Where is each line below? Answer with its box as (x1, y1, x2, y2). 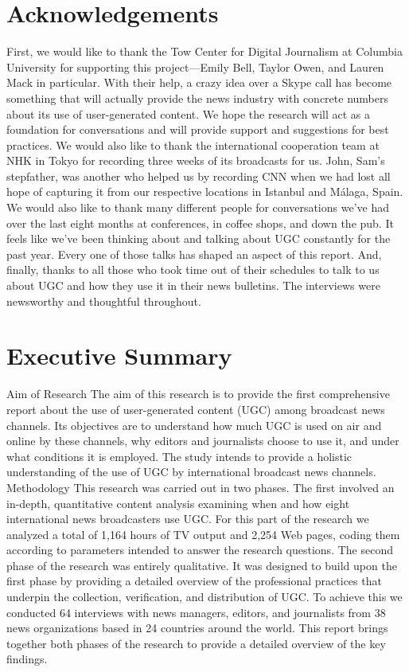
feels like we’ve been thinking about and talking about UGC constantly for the (6, 230, 391, 247)
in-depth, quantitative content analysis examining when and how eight (6, 494, 350, 511)
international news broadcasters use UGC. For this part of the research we (6, 510, 369, 527)
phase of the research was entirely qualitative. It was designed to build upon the (6, 557, 397, 573)
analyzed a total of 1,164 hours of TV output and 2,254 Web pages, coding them (6, 525, 400, 542)
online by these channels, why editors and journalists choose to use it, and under (6, 432, 399, 449)
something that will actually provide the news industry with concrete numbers (6, 89, 388, 106)
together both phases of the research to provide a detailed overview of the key (6, 635, 386, 651)
